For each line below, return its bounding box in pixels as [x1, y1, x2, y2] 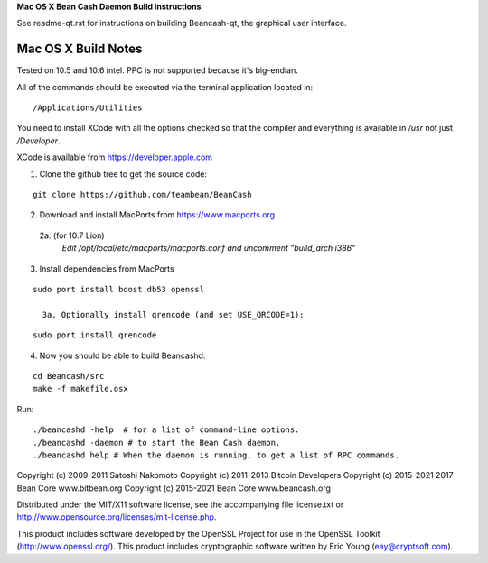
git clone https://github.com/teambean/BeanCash [33, 189, 252, 200]
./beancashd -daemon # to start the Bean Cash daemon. [33, 438, 281, 448]
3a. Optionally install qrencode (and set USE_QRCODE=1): [42, 309, 305, 319]
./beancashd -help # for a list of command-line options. [33, 425, 300, 435]
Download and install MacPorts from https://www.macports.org [39, 209, 276, 220]
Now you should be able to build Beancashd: [39, 350, 206, 361]
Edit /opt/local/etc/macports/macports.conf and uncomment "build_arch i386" [61, 243, 356, 254]
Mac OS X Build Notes [16, 42, 143, 57]
